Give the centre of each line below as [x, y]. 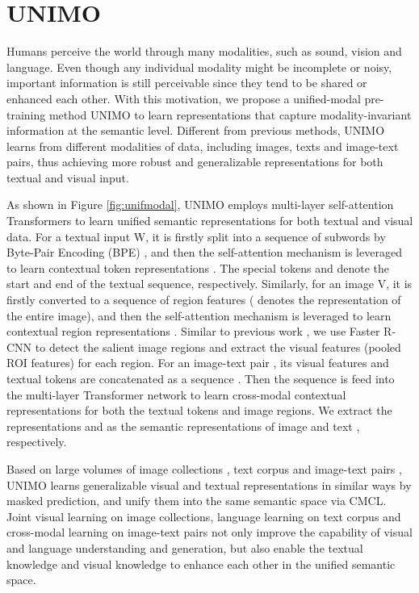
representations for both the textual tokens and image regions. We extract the [199, 410]
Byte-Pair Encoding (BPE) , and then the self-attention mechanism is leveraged [204, 252]
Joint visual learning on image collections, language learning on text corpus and [204, 516]
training [26, 114]
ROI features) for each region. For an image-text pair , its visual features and [198, 363]
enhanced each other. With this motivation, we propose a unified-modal [184, 98]
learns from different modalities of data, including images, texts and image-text [203, 146]
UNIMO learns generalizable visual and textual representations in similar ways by [209, 484]
